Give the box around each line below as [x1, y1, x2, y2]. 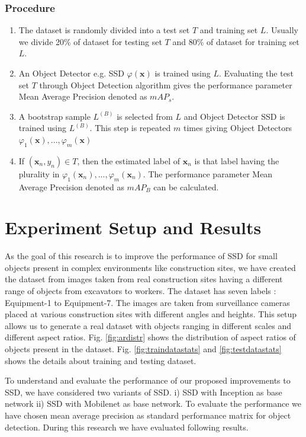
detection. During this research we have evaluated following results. [5, 420, 249, 433]
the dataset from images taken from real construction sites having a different [5, 273, 283, 285]
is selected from [117, 110, 173, 122]
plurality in [18, 167, 60, 180]
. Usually [266, 24, 298, 36]
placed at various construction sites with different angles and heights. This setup [5, 308, 297, 320]
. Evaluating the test [218, 67, 294, 79]
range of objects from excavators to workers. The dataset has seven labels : [5, 285, 276, 297]
